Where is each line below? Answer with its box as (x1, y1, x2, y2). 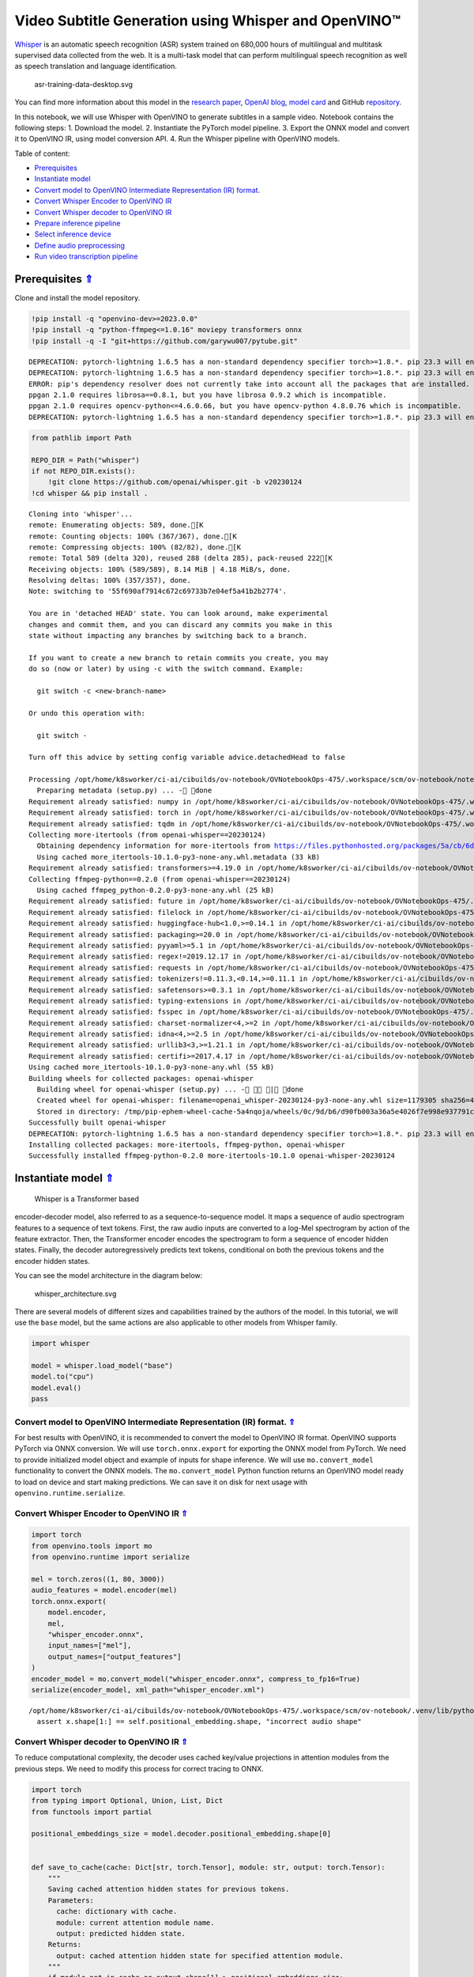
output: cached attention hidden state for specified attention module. (56, 1951, 344, 1960)
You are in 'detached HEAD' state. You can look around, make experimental (28, 609, 329, 618)
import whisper (31, 1339, 90, 1348)
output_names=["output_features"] (47, 1652, 182, 1661)
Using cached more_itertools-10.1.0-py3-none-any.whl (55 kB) (28, 1063, 275, 1072)
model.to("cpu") (31, 1372, 95, 1382)
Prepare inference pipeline (34, 218, 121, 229)
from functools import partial (31, 1807, 153, 1816)
